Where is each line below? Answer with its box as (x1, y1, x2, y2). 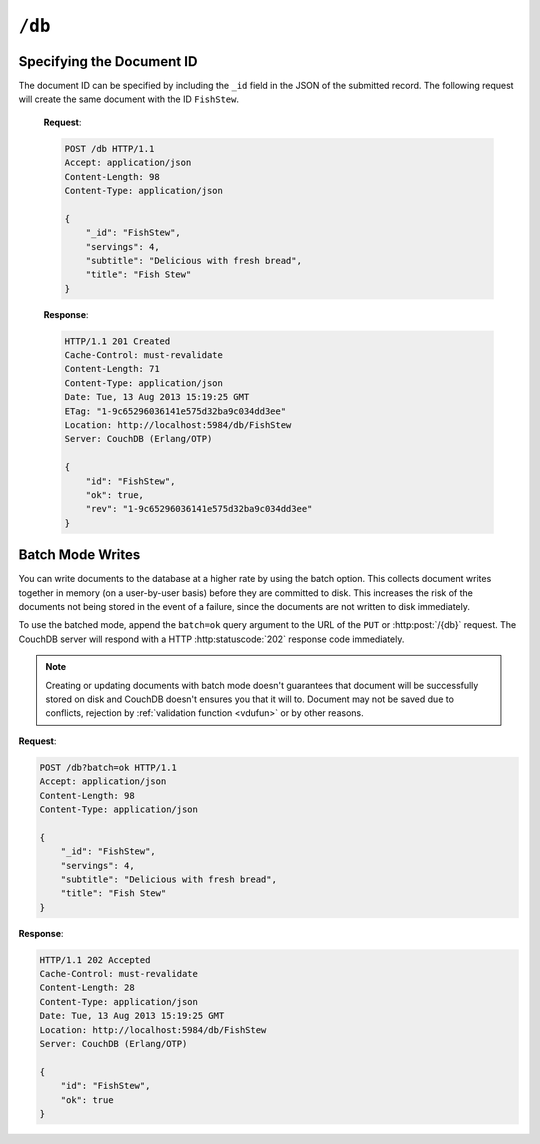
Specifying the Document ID (18, 53, 198, 70)
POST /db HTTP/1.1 (64, 143, 155, 154)
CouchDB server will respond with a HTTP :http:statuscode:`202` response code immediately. (18, 633, 405, 645)
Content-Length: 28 (39, 982, 135, 994)
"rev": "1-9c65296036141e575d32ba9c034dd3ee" (85, 503, 313, 515)
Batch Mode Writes (18, 546, 141, 564)
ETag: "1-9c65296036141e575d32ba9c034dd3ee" (64, 405, 287, 417)
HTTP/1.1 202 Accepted (39, 954, 151, 965)
